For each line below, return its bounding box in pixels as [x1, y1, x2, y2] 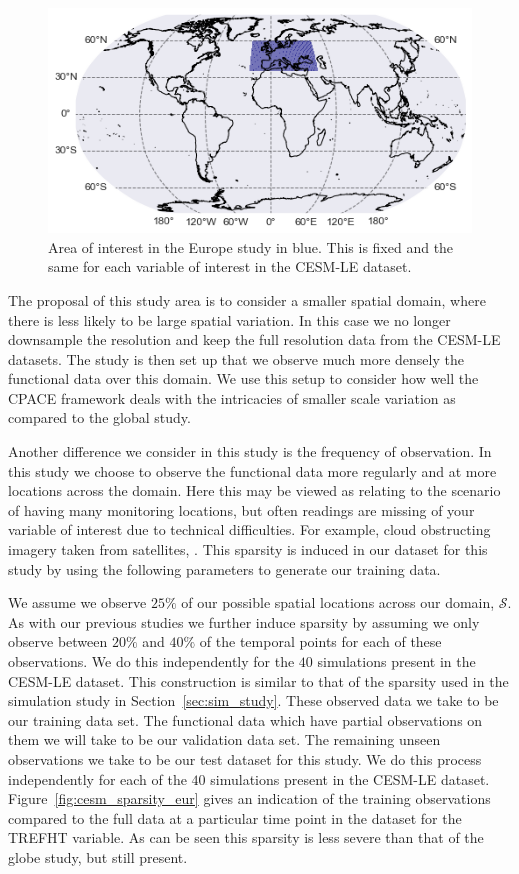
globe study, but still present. [8, 846, 188, 867]
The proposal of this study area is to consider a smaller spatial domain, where [8, 289, 486, 310]
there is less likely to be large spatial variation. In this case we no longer [8, 309, 451, 330]
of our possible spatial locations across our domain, [181, 592, 495, 613]
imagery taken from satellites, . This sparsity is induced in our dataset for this [8, 539, 488, 560]
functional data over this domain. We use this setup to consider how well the [8, 368, 479, 389]
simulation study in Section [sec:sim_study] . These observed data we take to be [8, 690, 499, 711]
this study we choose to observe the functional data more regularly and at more [8, 460, 497, 481]
